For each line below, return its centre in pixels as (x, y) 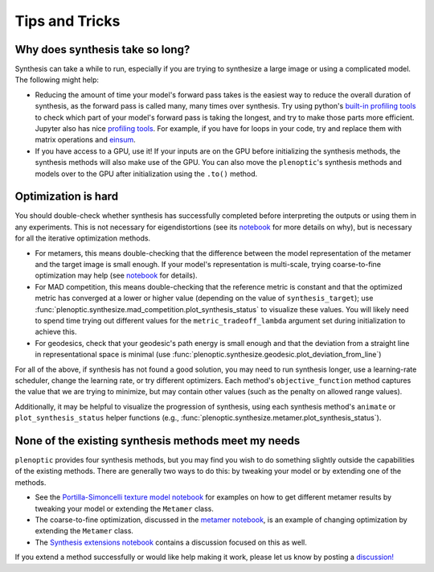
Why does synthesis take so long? (102, 49)
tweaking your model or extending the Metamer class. (125, 508)
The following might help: (57, 80)
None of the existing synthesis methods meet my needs (158, 440)
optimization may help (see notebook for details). (116, 276)
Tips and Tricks (68, 21)
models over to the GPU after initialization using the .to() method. (146, 174)
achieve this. (56, 332)
